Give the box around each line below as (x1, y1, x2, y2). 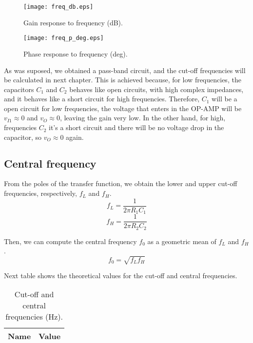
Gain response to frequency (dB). (23, 17, 123, 27)
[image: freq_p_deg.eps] (23, 35, 104, 42)
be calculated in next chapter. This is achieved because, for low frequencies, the (4, 75, 241, 85)
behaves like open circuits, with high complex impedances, (69, 84, 244, 94)
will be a (212, 94, 237, 104)
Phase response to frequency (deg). (23, 48, 128, 58)
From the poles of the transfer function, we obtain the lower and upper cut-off (4, 178, 237, 189)
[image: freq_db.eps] (23, 3, 94, 10)
